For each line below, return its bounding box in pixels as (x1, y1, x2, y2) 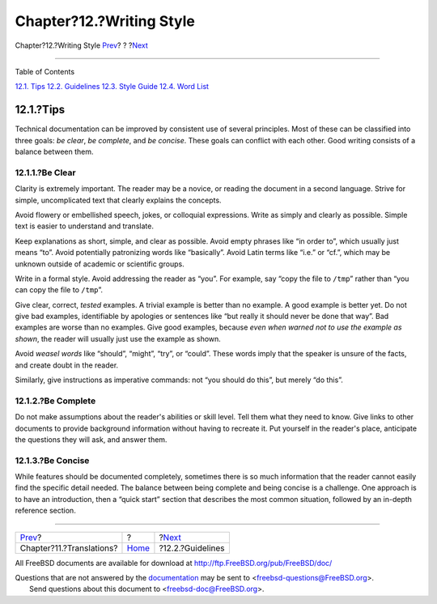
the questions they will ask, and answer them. (15, 434, 168, 444)
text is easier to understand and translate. (15, 221, 154, 231)
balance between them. (15, 147, 94, 157)
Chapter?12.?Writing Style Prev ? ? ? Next (15, 40, 149, 50)
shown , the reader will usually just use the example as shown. (15, 334, 222, 343)
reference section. (15, 506, 76, 516)
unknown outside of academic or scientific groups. (15, 259, 185, 269)
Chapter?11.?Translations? (19, 542, 118, 554)
